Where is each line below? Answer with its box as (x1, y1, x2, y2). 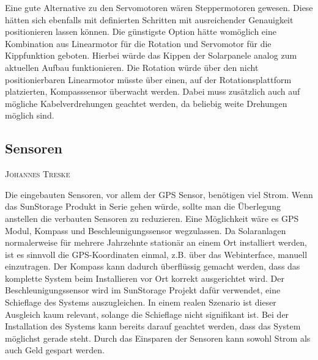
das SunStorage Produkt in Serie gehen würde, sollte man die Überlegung (5, 200, 281, 213)
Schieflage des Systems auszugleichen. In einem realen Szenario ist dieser (5, 296, 276, 309)
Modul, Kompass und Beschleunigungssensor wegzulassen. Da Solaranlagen (5, 224, 286, 237)
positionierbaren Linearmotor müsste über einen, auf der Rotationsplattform (5, 73, 292, 86)
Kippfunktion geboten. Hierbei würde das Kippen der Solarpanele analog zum (5, 49, 297, 62)
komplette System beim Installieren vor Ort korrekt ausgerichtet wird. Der (5, 271, 284, 284)
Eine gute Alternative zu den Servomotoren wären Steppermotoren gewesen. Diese (5, 1, 313, 13)
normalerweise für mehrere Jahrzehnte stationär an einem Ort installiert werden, (5, 236, 307, 249)
